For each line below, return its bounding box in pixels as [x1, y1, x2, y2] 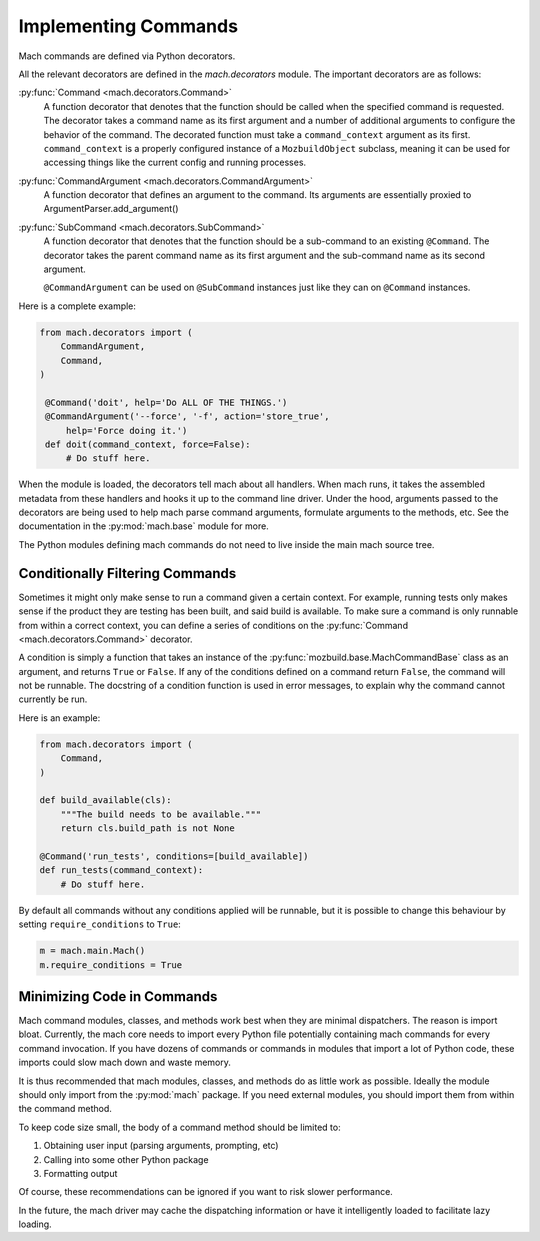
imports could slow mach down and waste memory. [18, 1056, 232, 1069]
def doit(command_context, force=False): [45, 438, 251, 450]
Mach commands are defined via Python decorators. [18, 50, 236, 62]
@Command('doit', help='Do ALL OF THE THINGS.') [45, 396, 288, 408]
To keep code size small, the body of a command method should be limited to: [18, 1121, 341, 1133]
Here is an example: [18, 711, 101, 724]
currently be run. [18, 693, 88, 705]
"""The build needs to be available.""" [60, 808, 262, 820]
